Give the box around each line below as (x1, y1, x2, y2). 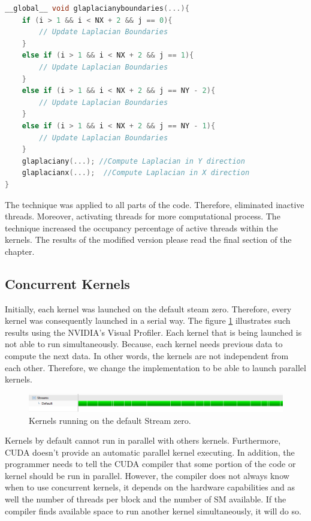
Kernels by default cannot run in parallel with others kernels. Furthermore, (5, 434, 281, 447)
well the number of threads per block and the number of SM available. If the (5, 493, 286, 505)
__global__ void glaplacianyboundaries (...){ (5, 4, 189, 13)
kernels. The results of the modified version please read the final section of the (5, 233, 292, 246)
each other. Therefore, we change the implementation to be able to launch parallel (5, 361, 306, 374)
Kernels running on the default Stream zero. (29, 414, 191, 426)
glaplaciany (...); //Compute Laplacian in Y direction (22, 156, 245, 165)
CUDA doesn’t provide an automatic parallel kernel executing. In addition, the (5, 445, 295, 458)
